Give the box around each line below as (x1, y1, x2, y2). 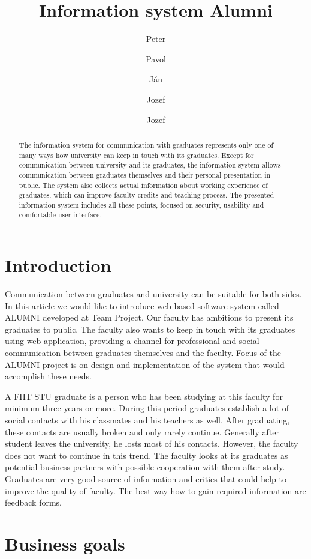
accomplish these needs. (5, 370, 92, 382)
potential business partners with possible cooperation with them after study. (5, 461, 285, 473)
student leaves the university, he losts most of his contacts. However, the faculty (5, 437, 298, 450)
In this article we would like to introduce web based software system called (5, 299, 279, 312)
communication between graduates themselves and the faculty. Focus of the (5, 346, 281, 359)
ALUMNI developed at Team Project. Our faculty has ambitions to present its (5, 311, 294, 324)
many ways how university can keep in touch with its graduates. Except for (19, 150, 254, 160)
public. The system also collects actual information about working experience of (19, 180, 268, 190)
